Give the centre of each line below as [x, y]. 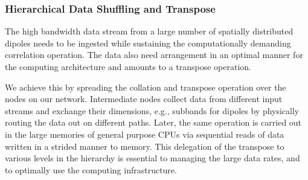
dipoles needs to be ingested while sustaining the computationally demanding [148, 43]
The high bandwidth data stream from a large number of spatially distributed [149, 31]
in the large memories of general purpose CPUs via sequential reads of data [145, 134]
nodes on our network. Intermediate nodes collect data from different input [144, 99]
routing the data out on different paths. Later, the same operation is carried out [153, 122]
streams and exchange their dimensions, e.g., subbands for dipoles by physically [152, 110]
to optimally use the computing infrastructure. [91, 169]
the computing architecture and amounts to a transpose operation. [128, 66]
